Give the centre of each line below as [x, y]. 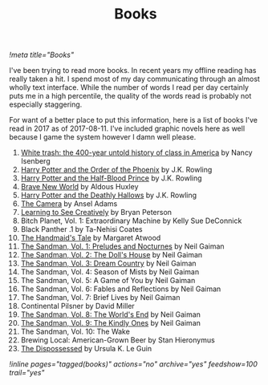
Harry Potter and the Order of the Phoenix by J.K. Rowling [116, 170]
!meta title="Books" [42, 55]
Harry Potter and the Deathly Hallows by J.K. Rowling [109, 195]
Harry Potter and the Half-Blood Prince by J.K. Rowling [112, 178]
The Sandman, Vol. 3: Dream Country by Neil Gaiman [108, 263]
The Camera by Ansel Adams [69, 204]
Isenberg [35, 161]
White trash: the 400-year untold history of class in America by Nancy [136, 152]
